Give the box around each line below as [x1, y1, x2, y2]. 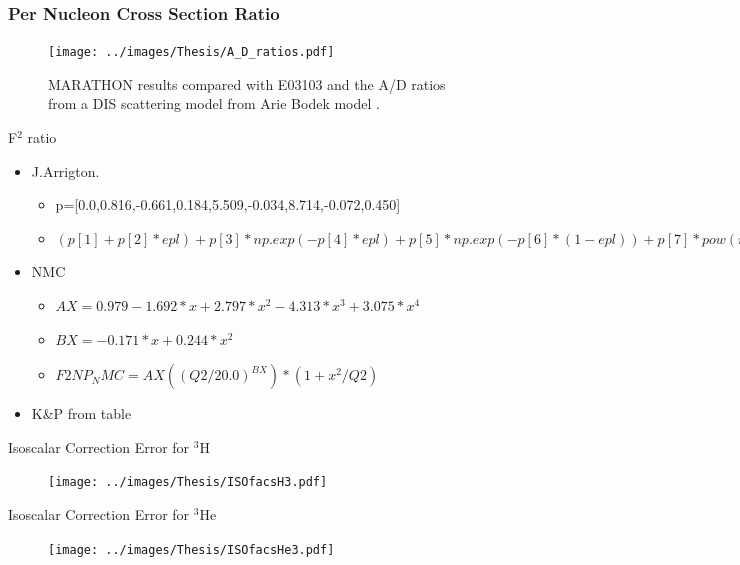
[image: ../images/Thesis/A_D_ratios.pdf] [48, 45, 335, 60]
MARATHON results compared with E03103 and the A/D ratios [48, 73, 446, 94]
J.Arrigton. [31, 160, 100, 181]
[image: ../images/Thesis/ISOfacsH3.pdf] [48, 475, 328, 490]
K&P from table [31, 403, 132, 424]
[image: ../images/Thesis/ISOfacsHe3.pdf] [48, 542, 335, 557]
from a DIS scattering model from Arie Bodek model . [48, 93, 380, 114]
